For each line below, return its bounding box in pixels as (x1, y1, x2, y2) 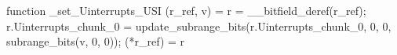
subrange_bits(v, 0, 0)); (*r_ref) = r (6, 33, 185, 49)
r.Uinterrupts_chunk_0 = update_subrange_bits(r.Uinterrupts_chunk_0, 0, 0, (6, 17, 392, 34)
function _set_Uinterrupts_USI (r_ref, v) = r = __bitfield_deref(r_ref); (6, 2, 366, 18)
